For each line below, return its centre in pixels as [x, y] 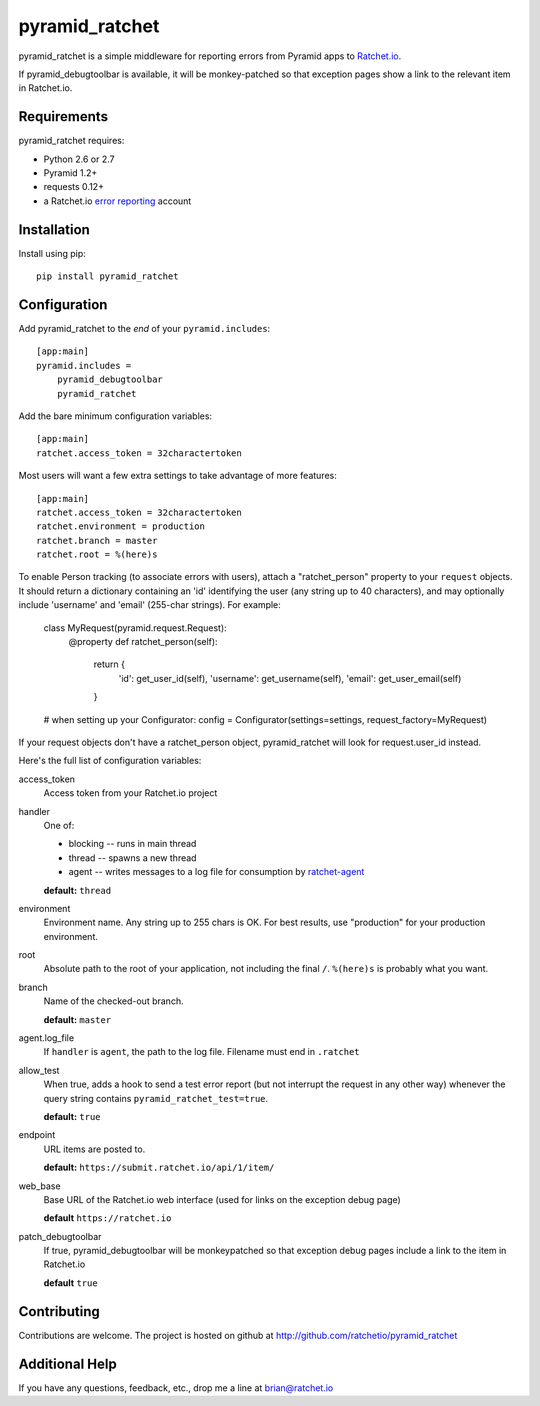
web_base [39, 1186]
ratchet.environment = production [120, 526]
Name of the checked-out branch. [113, 1001]
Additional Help [67, 1363]
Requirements [63, 116]
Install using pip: [52, 253]
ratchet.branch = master [97, 540]
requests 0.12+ [74, 187]
